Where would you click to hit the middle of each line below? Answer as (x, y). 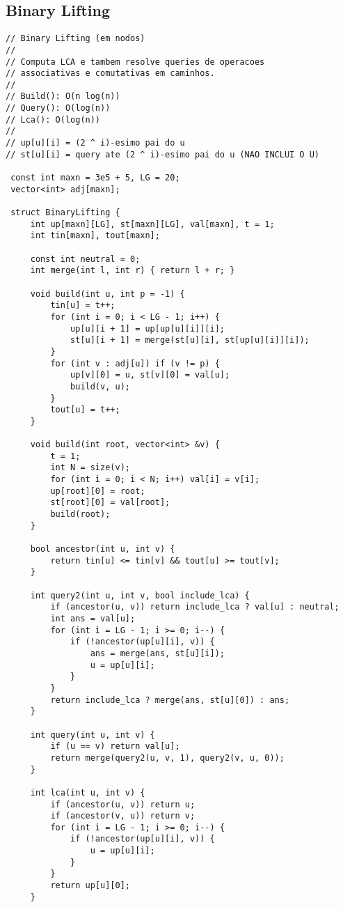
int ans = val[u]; (93, 619)
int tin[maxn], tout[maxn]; (95, 236)
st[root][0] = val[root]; (110, 503)
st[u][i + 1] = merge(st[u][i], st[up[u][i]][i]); (190, 340)
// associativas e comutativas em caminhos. (110, 73)
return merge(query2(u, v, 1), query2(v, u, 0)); (167, 758)
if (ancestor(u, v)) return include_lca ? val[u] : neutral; (195, 607)
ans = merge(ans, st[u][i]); (157, 653)
